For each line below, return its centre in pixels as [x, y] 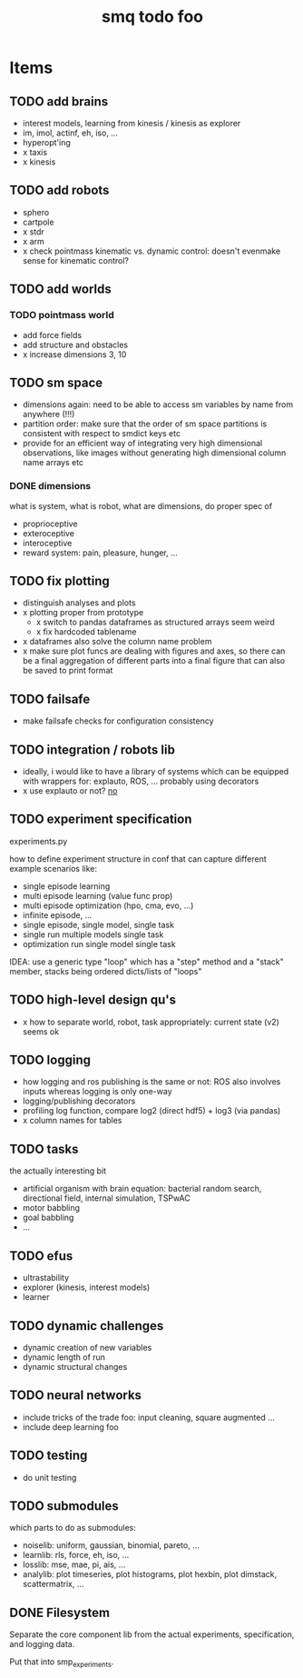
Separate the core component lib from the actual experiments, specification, [152, 1634]
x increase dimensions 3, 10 [74, 354]
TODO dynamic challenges [87, 1326]
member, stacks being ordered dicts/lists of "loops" [106, 971]
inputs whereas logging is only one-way [97, 1092]
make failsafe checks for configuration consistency [118, 721]
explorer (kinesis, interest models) [86, 1287]
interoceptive [47, 543]
